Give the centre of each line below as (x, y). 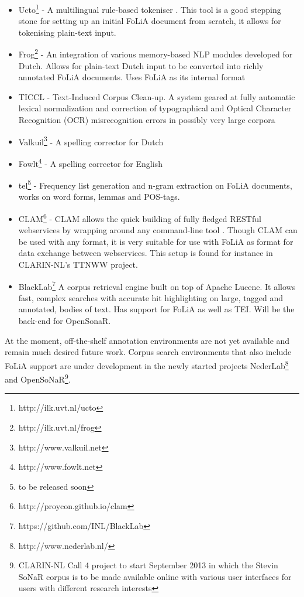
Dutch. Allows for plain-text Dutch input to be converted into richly (141, 65)
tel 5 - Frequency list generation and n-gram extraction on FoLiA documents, (155, 184)
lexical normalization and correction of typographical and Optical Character (155, 108)
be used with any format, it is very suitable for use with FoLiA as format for (156, 241)
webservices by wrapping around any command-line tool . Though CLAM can (158, 230)
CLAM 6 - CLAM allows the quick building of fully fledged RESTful (140, 218)
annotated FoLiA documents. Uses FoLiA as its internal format (132, 77)
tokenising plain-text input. (67, 32)
